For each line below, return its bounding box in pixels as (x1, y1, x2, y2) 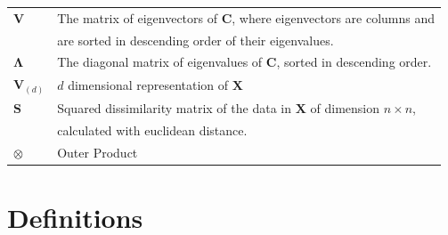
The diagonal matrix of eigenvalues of (57, 53, 263, 71)
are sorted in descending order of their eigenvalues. (57, 30, 334, 49)
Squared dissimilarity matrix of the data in (57, 99, 291, 117)
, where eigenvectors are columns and (232, 8, 436, 27)
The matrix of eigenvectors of (57, 8, 217, 27)
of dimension (310, 99, 379, 117)
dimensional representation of (68, 76, 229, 94)
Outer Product (57, 142, 138, 161)
